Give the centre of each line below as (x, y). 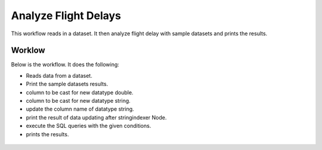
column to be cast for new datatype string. (78, 101)
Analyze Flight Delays (66, 16)
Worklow (28, 50)
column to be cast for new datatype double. (80, 92)
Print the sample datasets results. (67, 84)
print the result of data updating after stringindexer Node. (96, 117)
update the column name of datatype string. (80, 109)
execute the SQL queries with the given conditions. (89, 126)
